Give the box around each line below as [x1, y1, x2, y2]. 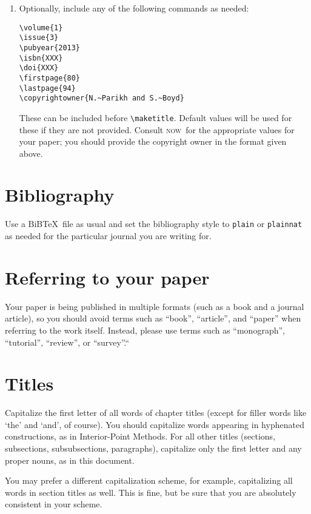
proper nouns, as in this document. [5, 453, 135, 466]
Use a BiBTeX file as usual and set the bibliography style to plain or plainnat [5, 217, 303, 230]
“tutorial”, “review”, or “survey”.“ [5, 335, 130, 348]
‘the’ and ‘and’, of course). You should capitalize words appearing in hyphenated [5, 418, 304, 430]
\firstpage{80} [19, 73, 81, 82]
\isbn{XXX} [19, 53, 63, 62]
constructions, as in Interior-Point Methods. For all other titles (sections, [5, 430, 276, 443]
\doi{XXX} [19, 64, 59, 73]
